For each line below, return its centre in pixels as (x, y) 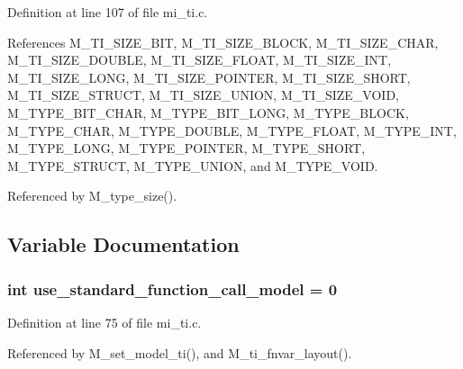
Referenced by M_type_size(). (92, 196)
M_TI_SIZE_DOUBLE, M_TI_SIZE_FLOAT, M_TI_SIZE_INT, (200, 60)
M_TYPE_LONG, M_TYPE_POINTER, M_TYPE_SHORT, (186, 148)
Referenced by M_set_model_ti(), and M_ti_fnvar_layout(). (180, 352)
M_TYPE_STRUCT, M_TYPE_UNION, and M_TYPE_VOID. (193, 165)
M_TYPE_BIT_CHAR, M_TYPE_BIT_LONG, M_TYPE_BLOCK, (208, 112)
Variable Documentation (123, 244)
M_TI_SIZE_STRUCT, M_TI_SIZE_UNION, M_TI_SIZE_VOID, (203, 95)
